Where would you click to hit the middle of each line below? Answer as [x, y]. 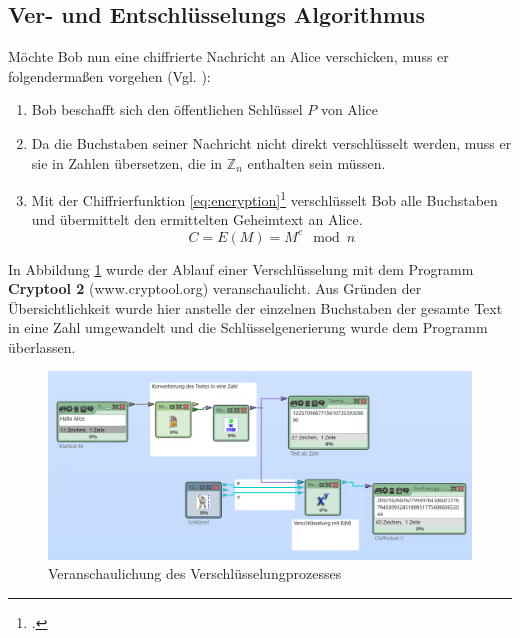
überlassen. [42, 346]
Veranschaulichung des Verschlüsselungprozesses [195, 573]
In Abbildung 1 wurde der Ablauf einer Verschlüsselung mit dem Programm [241, 268]
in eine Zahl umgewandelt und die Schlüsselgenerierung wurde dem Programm [248, 327]
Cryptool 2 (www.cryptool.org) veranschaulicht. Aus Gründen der [215, 288]
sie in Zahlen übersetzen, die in [127, 162]
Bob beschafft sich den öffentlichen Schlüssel [167, 109]
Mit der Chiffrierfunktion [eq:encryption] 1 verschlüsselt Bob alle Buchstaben [264, 198]
